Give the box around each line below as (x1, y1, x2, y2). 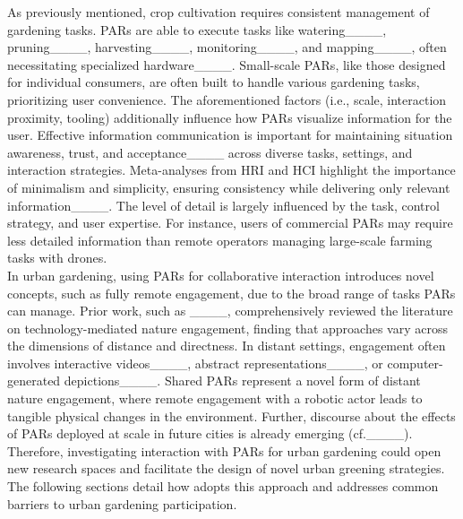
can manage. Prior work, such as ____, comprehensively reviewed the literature (7, 301, 453, 320)
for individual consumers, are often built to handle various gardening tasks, (7, 73, 420, 91)
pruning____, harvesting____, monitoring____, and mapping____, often (7, 38, 447, 56)
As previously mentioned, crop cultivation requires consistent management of (7, 3, 430, 21)
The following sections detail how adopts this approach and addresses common (7, 477, 439, 496)
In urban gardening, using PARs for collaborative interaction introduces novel (7, 265, 434, 284)
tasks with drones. (7, 248, 107, 267)
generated (7, 371, 61, 390)
